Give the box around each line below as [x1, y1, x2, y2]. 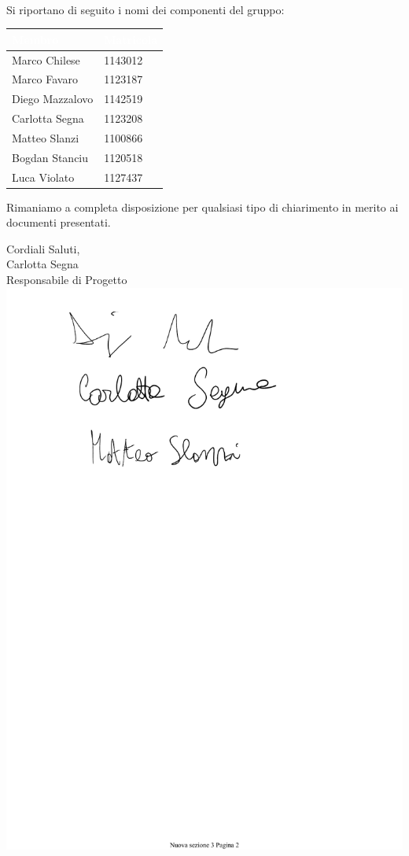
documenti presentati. [6, 214, 111, 231]
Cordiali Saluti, [6, 240, 80, 256]
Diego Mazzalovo [12, 90, 94, 107]
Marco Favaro [12, 71, 78, 87]
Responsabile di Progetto [6, 271, 127, 288]
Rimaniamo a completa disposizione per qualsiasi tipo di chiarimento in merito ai [6, 198, 399, 215]
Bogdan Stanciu [12, 149, 89, 165]
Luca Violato [12, 168, 75, 185]
